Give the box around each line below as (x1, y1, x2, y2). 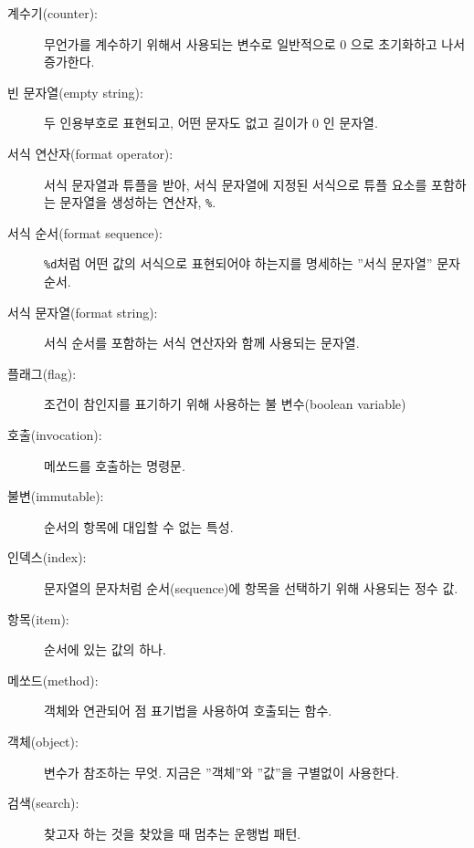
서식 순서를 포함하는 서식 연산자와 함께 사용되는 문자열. (44, 333, 360, 352)
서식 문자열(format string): (7, 302, 158, 321)
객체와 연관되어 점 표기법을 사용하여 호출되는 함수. (44, 701, 332, 720)
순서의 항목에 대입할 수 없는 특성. (44, 517, 234, 536)
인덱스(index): (7, 548, 87, 567)
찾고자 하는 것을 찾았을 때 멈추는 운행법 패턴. (44, 823, 301, 843)
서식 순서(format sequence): (7, 223, 163, 242)
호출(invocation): (7, 425, 102, 445)
